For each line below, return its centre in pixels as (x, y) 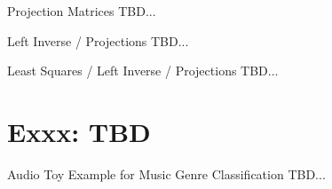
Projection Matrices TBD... (82, 11)
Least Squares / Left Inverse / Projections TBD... (143, 71)
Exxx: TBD (79, 131)
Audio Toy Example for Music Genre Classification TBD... (166, 173)
